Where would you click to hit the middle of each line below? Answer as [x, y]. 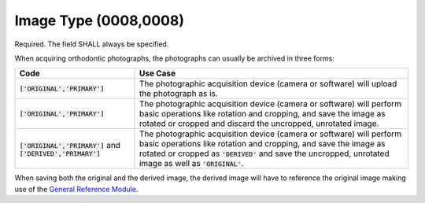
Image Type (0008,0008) [100, 20]
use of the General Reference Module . [76, 189]
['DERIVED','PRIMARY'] [60, 153]
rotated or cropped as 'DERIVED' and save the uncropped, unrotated [264, 153]
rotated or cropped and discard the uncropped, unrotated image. [259, 124]
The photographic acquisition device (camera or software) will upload [268, 84]
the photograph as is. [178, 94]
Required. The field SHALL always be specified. [92, 44]
